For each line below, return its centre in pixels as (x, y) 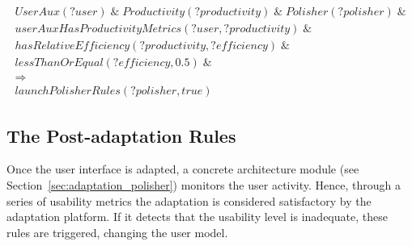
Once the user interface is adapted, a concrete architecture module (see (183, 169)
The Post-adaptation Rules (121, 135)
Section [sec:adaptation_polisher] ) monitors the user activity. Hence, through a (204, 184)
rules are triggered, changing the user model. (117, 232)
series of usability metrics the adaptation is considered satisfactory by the (189, 200)
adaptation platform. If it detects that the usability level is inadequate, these (197, 217)
